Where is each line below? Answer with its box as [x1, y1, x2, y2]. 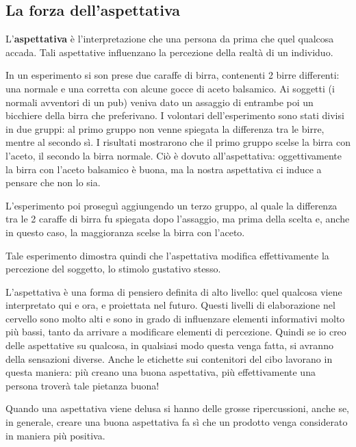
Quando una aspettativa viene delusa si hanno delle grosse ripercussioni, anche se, [5, 401, 350, 416]
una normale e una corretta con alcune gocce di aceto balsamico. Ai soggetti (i [5, 81, 335, 95]
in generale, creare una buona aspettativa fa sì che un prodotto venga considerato [5, 415, 348, 429]
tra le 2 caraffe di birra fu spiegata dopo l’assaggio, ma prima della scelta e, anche [5, 212, 350, 226]
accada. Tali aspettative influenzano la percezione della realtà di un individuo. [5, 44, 333, 59]
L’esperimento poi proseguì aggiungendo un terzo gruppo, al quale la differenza [5, 198, 338, 212]
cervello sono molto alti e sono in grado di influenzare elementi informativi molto [5, 311, 345, 325]
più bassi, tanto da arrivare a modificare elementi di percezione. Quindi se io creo [5, 324, 346, 339]
